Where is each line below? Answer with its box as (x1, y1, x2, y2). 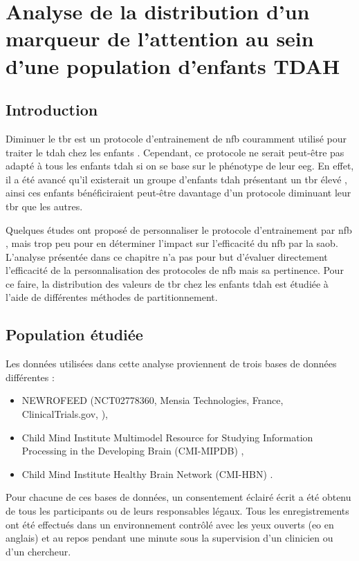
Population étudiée (6, 324, 143, 345)
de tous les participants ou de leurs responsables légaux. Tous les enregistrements (6, 504, 349, 518)
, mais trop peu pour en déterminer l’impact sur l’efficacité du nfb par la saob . (6, 236, 338, 250)
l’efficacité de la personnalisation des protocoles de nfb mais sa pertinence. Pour (6, 263, 344, 277)
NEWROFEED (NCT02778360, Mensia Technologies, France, (21, 393, 284, 407)
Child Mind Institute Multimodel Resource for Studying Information (21, 430, 313, 444)
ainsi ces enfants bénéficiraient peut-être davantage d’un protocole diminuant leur (6, 185, 351, 200)
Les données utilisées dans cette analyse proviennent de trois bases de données (6, 356, 337, 371)
